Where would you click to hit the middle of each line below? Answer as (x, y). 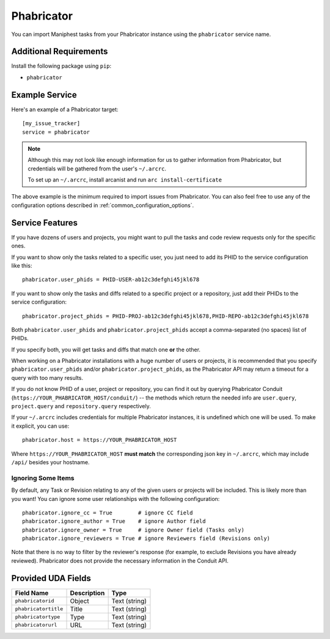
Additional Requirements (60, 52)
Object (80, 601)
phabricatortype (38, 617)
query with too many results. (47, 378)
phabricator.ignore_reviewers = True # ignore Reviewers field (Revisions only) (146, 539)
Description (87, 593)
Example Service (44, 95)
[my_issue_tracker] (51, 123)
